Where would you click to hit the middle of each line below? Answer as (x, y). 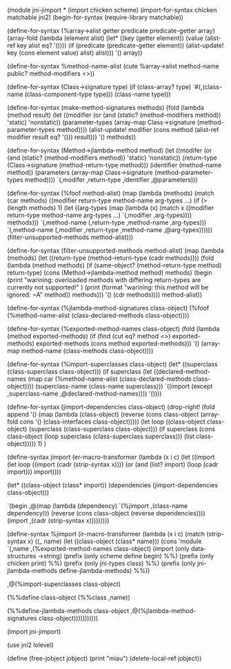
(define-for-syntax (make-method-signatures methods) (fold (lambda (106, 107)
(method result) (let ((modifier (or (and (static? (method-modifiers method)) (114, 115)
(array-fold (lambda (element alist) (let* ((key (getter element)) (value (105, 38)
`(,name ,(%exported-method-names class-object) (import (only (98, 548)
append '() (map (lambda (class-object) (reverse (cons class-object (103, 414)
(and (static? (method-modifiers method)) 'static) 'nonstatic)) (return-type (112, 158)
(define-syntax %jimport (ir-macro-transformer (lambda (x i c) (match (106, 534)
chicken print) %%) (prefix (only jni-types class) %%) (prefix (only (101, 563)
